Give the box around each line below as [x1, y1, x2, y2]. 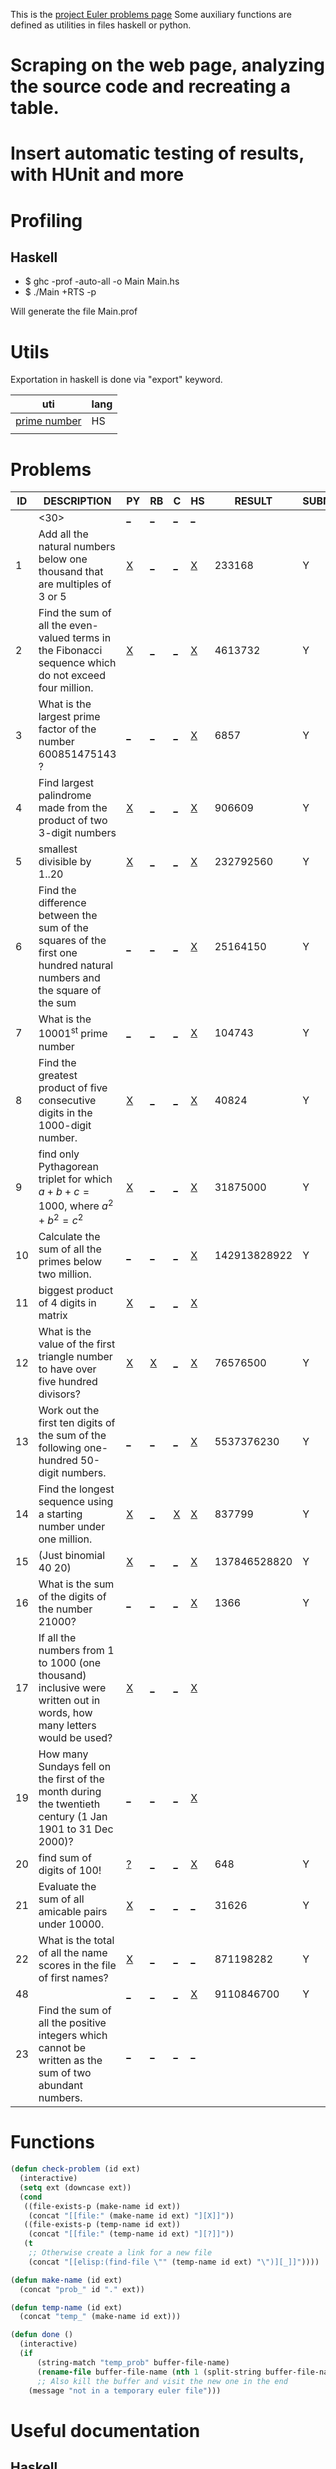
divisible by [38, 855, 92, 869]
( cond [19, 2192, 43, 2202]
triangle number [38, 1350, 113, 1364]
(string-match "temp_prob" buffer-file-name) [36, 2357, 230, 2368]
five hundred [38, 1375, 98, 1389]
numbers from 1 [38, 1644, 115, 1658]
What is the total [38, 1934, 115, 1948]
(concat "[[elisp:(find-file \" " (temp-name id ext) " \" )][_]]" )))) [28, 2257, 320, 2267]
